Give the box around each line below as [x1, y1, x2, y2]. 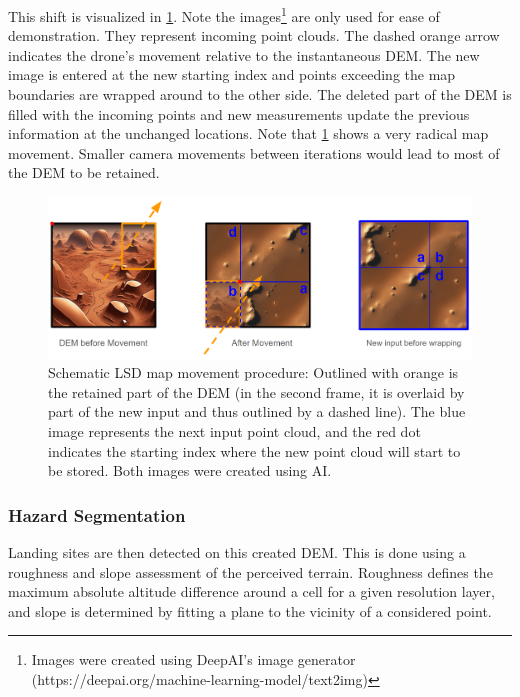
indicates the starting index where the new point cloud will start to [48, 440, 461, 461]
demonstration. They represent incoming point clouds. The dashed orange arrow [8, 25, 500, 46]
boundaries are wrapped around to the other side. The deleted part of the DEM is [8, 84, 512, 105]
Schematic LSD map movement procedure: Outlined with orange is [48, 362, 459, 383]
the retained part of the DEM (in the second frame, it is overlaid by [48, 381, 465, 402]
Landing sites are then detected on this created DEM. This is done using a [8, 542, 466, 563]
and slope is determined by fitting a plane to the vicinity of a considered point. [8, 600, 492, 621]
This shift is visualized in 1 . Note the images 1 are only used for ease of [8, 3, 440, 26]
